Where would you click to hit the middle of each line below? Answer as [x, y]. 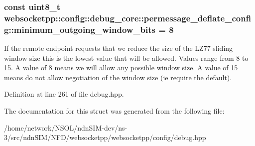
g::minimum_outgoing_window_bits [80, 29]
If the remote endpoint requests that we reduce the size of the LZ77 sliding [119, 48]
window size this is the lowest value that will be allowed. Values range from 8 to [126, 58]
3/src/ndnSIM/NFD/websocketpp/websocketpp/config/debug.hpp [105, 137]
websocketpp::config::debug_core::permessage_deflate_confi [128, 18]
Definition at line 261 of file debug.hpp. [64, 94]
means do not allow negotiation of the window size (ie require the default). [118, 77]
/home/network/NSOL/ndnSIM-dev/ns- [66, 127]
